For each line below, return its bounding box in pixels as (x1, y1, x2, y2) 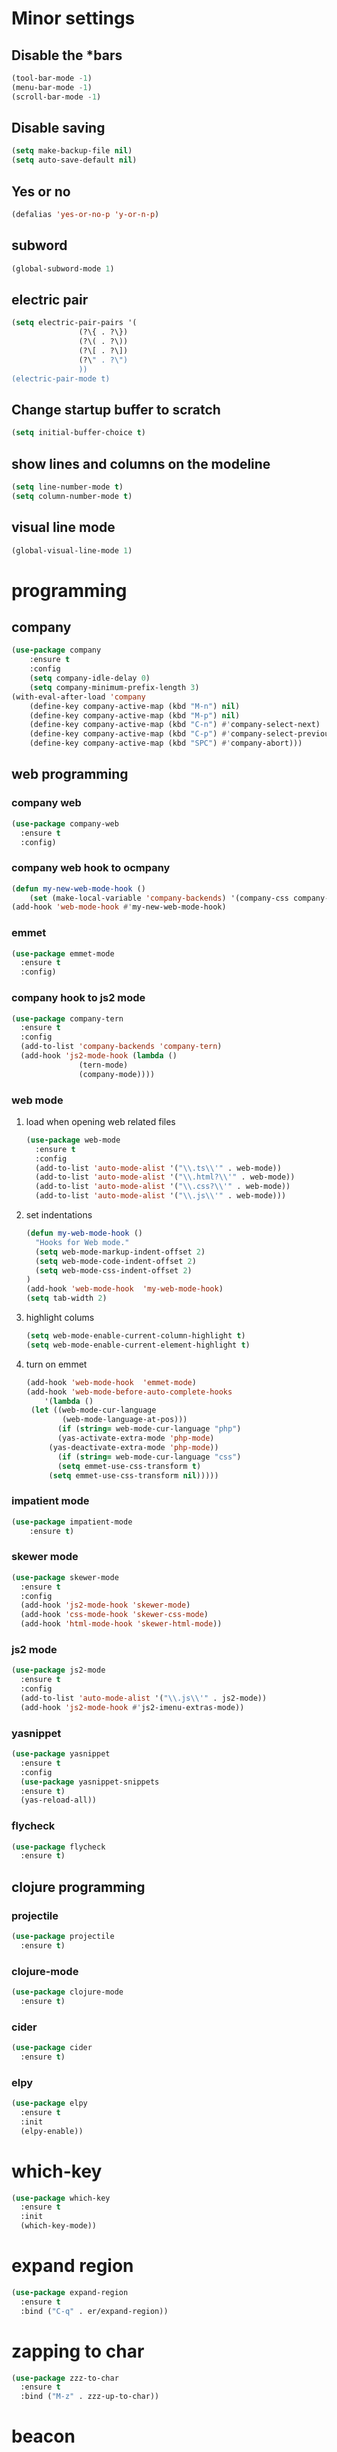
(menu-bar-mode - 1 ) (11, 82, 93, 92)
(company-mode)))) (78, 1069, 156, 1079)
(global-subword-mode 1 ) (11, 263, 115, 274)
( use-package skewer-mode (11, 1572, 119, 1582)
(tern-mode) (78, 1060, 129, 1070)
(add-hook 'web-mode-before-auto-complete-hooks (25, 1387, 233, 1397)
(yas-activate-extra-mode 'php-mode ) (57, 1433, 215, 1444)
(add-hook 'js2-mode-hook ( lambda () (20, 1051, 178, 1061)
